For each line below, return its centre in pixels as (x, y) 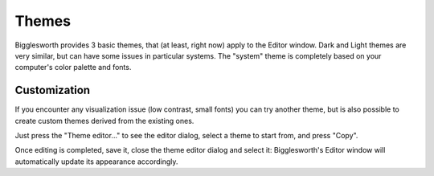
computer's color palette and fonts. (73, 68)
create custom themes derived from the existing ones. (104, 121)
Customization (53, 90)
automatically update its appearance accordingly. (96, 162)
